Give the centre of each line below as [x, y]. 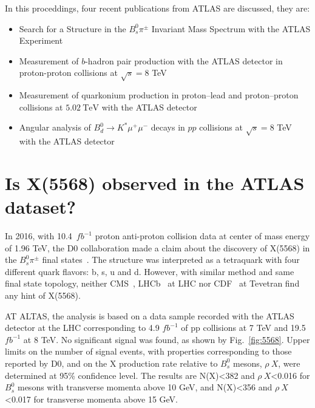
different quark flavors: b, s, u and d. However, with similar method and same [150, 271]
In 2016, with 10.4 [39, 236]
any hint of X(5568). [43, 295]
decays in [168, 127]
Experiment [41, 40]
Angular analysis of [55, 127]
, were [289, 363]
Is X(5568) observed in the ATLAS [155, 182]
